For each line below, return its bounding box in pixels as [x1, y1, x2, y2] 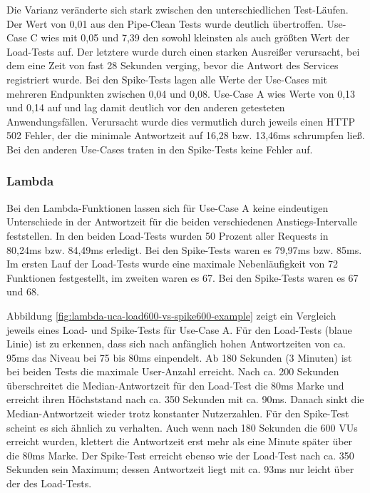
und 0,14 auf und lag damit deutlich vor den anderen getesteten [6, 100, 285, 115]
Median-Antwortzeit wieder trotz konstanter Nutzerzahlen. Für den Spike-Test [6, 406, 349, 421]
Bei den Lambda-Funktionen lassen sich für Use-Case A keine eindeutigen [6, 200, 329, 215]
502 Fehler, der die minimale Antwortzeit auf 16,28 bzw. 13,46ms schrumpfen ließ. [6, 128, 365, 143]
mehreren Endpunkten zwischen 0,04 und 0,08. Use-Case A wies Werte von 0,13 [6, 86, 356, 101]
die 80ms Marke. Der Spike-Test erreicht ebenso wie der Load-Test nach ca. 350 [6, 447, 354, 462]
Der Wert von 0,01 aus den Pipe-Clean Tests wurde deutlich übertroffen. [6, 16, 324, 31]
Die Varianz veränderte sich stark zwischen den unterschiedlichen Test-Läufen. [6, 2, 349, 16]
